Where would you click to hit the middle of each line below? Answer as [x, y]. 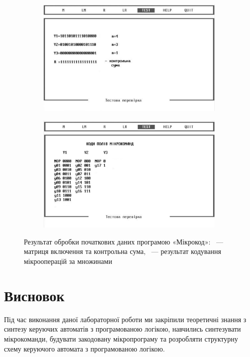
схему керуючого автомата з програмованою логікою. [84, 348]
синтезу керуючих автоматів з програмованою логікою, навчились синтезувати [123, 329]
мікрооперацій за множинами [68, 261]
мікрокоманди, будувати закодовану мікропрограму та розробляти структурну [121, 338]
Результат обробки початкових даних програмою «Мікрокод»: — [124, 241]
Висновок [34, 295]
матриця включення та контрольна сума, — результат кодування [123, 251]
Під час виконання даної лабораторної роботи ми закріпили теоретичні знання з [125, 319]
